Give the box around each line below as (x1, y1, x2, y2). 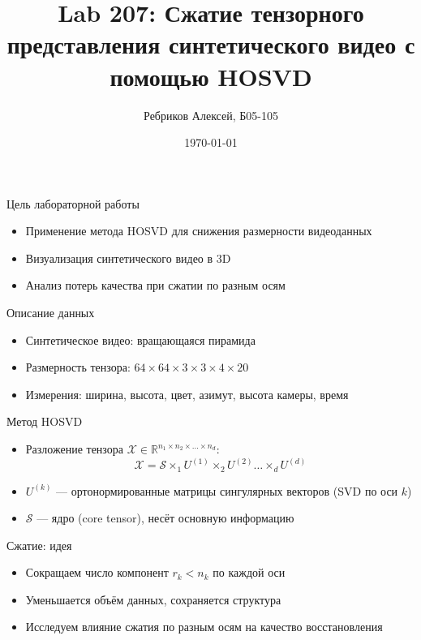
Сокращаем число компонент (25, 564, 169, 581)
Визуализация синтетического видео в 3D (25, 249, 231, 266)
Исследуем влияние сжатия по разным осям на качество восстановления (25, 618, 383, 635)
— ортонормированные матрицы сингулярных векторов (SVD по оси (56, 482, 398, 499)
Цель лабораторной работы (6, 195, 140, 212)
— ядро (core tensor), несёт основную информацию (37, 509, 294, 526)
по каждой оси (213, 564, 286, 581)
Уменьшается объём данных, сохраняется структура (25, 591, 281, 608)
